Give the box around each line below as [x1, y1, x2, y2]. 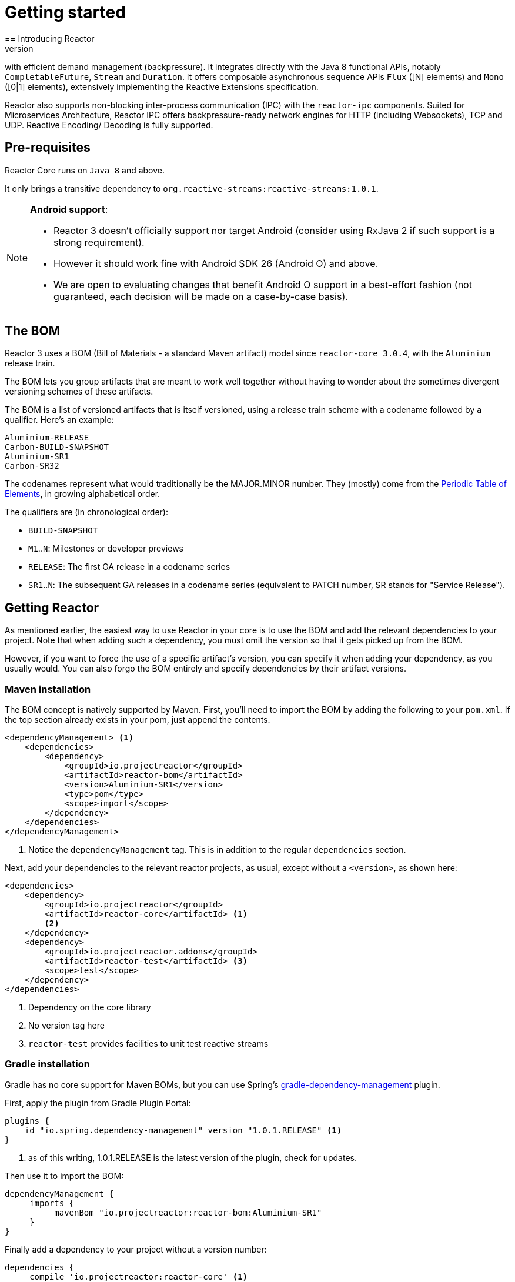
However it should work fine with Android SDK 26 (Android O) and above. [53, 257, 379, 269]
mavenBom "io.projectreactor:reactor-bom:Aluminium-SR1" [54, 1207, 322, 1217]
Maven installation [5, 683, 91, 695]
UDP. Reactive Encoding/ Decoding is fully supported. [5, 119, 213, 130]
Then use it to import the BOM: [5, 1170, 124, 1181]
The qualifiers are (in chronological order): [5, 507, 168, 518]
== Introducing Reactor [5, 33, 95, 44]
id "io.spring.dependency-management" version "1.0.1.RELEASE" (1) [24, 1125, 342, 1135]
